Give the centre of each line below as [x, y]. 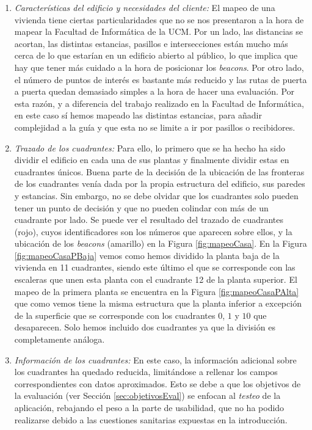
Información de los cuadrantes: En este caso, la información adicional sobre [155, 359]
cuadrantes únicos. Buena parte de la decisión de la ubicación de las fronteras [159, 171]
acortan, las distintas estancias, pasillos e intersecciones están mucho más [151, 43]
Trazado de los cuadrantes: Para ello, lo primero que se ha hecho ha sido [150, 148]
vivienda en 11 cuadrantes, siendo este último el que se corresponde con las [155, 267]
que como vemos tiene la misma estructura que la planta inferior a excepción [158, 303]
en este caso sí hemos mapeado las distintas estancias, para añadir [138, 115]
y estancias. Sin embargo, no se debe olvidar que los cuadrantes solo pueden [156, 195]
